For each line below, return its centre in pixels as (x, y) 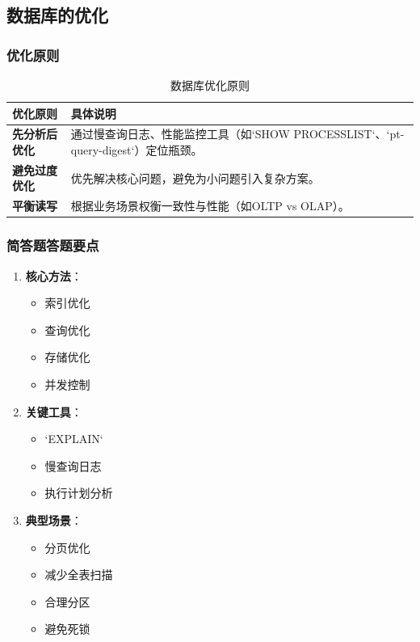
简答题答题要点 (53, 245)
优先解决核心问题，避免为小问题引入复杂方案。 (195, 177)
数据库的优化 (57, 15)
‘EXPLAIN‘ (74, 439)
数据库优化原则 (210, 85)
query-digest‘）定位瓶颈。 (136, 150)
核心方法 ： (54, 275)
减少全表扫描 (79, 574)
